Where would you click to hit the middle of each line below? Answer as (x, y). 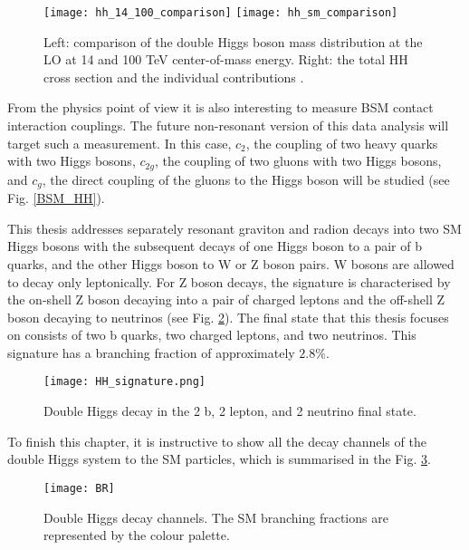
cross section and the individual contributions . (174, 77)
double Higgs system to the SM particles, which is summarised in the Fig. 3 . (219, 459)
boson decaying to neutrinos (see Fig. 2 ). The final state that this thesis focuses (228, 317)
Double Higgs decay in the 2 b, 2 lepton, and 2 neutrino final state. (230, 411)
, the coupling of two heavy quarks (342, 143)
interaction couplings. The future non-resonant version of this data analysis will (228, 125)
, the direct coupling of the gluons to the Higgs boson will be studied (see (246, 179)
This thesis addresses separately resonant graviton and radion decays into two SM (234, 228)
